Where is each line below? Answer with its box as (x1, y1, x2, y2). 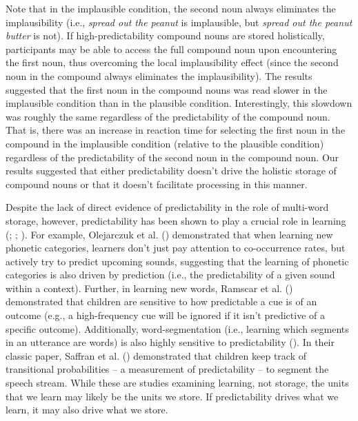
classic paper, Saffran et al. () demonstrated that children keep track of (6, 348, 306, 362)
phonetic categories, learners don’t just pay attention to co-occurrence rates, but (6, 240, 346, 255)
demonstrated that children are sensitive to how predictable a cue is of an (6, 294, 317, 309)
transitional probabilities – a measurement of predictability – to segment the (6, 362, 329, 376)
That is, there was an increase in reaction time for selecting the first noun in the (6, 123, 346, 137)
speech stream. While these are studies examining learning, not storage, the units (6, 376, 349, 390)
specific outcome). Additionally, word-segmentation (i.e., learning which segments (6, 321, 349, 336)
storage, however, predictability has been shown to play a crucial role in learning (6, 213, 346, 227)
